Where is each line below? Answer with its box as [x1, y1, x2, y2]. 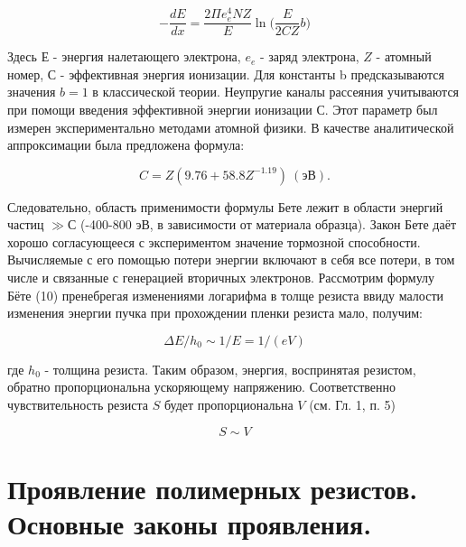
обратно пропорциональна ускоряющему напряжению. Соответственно [7, 377, 396, 396]
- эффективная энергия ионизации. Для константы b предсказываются [60, 64, 444, 83]
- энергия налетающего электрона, [52, 47, 241, 66]
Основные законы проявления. [7, 505, 372, 542]
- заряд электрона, [259, 47, 359, 66]
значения [7, 82, 56, 101]
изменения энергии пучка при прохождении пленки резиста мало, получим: [7, 303, 423, 322]
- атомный [376, 47, 432, 66]
